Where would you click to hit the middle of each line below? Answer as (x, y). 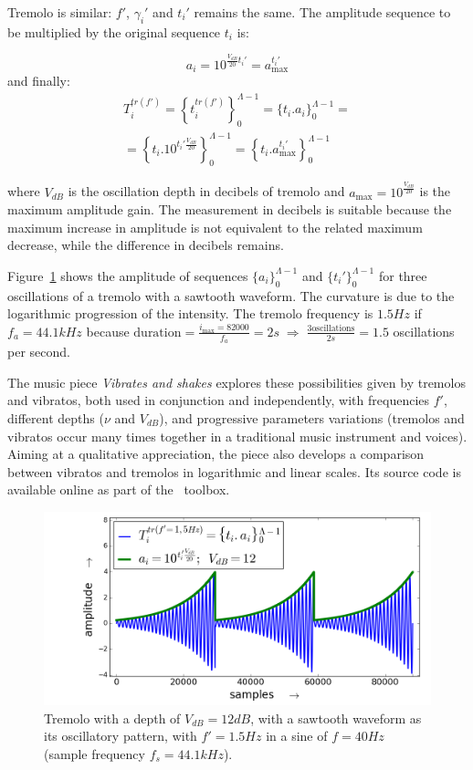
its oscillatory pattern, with (121, 736)
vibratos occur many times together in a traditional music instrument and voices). (237, 436)
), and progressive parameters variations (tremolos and (312, 417)
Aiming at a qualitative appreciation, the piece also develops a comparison (216, 454)
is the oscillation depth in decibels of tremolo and (206, 191)
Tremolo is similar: (60, 12)
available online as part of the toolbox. (119, 489)
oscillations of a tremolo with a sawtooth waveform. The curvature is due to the (231, 295)
